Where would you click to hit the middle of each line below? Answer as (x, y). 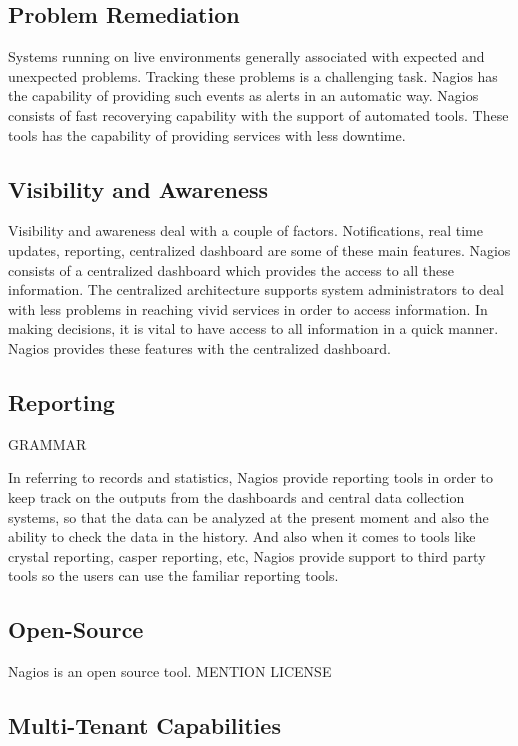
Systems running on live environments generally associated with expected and (246, 56)
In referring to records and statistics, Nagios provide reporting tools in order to (251, 477)
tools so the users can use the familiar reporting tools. (173, 575)
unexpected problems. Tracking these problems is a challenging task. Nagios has (253, 75)
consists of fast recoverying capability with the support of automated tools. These (258, 114)
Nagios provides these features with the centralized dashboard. (199, 347)
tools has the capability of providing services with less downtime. (207, 134)
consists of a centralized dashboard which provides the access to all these (231, 269)
